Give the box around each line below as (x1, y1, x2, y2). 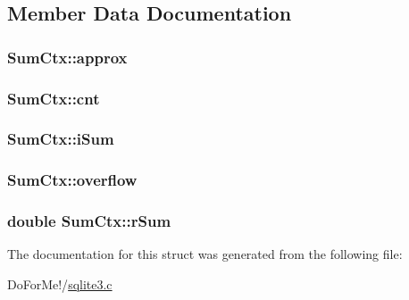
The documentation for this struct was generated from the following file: (7, 245, 403, 263)
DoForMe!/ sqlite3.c (7, 274, 113, 293)
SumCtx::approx (7, 46, 128, 68)
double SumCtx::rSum (7, 210, 171, 232)
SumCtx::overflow (7, 169, 138, 191)
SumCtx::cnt (7, 87, 100, 109)
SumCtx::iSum (7, 128, 114, 150)
